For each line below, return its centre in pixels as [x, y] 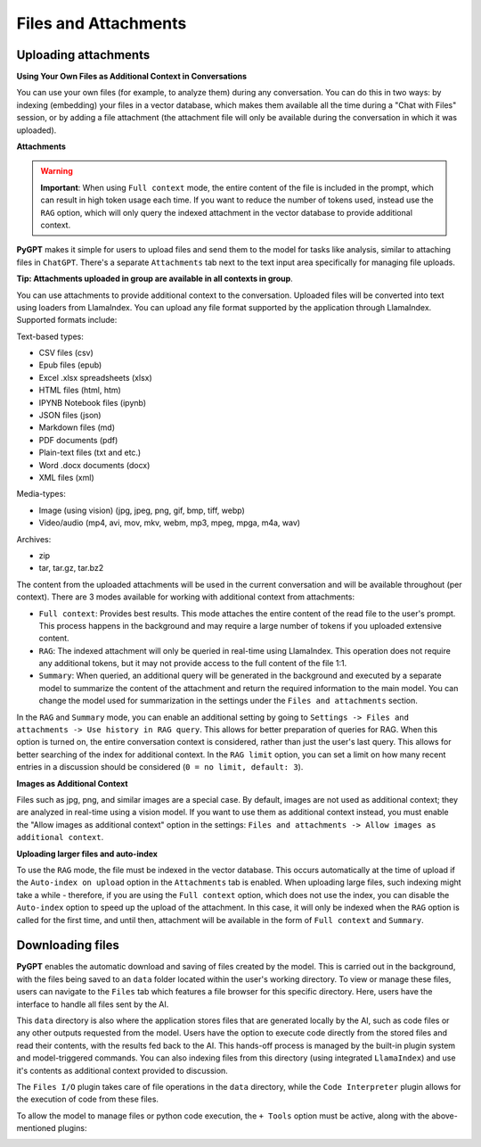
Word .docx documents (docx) [94, 465]
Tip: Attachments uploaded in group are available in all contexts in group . [155, 279]
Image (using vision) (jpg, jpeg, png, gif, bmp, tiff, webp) [142, 510]
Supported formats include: [67, 320]
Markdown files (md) [77, 427]
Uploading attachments [83, 55]
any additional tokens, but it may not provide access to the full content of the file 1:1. [193, 664]
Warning [57, 171]
